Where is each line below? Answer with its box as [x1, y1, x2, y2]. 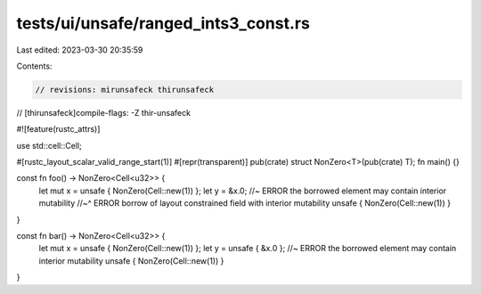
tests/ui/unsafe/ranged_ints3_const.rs [16, 13, 311, 33]
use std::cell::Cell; [16, 140, 82, 151]
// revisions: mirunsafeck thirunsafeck [35, 85, 214, 94]
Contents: [16, 61, 53, 71]
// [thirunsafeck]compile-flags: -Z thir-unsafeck [16, 107, 192, 118]
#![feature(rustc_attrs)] [16, 124, 101, 135]
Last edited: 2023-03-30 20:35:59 [16, 45, 143, 55]
